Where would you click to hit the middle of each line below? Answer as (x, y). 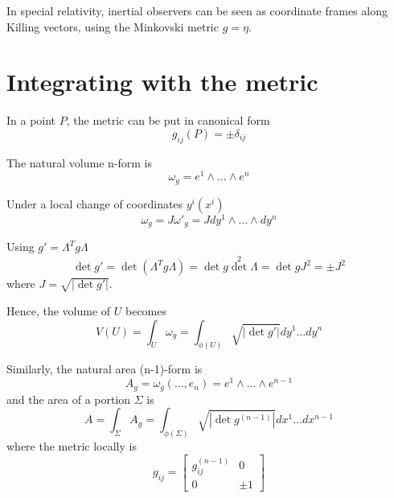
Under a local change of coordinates (95, 203)
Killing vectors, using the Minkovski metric (113, 26)
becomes (146, 310)
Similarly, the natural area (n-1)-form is (105, 369)
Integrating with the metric (162, 82)
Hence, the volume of (59, 310)
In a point (31, 120)
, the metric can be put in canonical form (168, 120)
